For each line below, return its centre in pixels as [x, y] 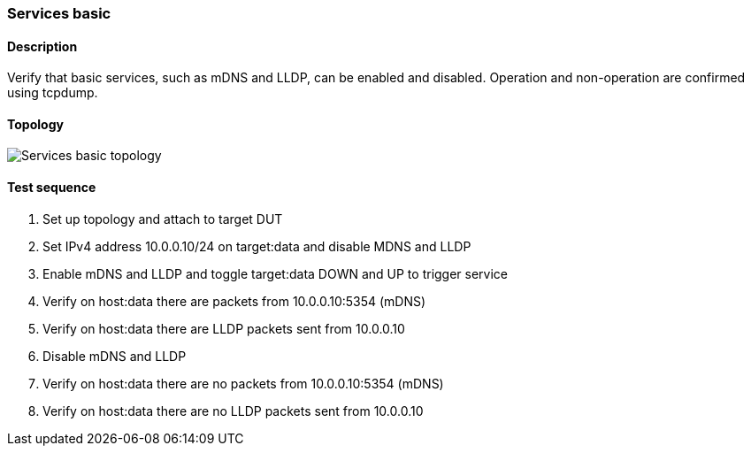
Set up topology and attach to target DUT [163, 219]
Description [42, 46]
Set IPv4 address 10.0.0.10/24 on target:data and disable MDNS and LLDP [257, 246]
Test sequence [52, 188]
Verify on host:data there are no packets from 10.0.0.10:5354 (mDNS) [243, 383]
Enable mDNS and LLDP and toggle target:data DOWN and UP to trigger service [276, 273]
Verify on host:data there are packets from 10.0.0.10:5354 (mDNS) [234, 301]
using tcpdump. [53, 93]
